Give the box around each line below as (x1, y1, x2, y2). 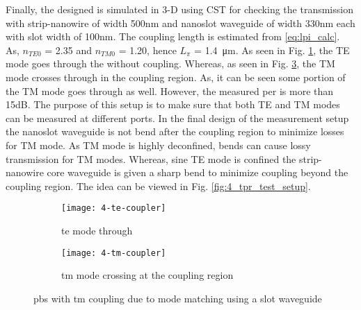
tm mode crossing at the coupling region (61, 268, 234, 282)
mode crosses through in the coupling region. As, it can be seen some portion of (6, 69, 346, 84)
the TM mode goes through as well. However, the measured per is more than (6, 83, 334, 98)
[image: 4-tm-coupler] (61, 248, 166, 258)
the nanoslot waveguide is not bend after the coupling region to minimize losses (6, 124, 344, 139)
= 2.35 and (45, 42, 92, 57)
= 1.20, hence (118, 42, 177, 57)
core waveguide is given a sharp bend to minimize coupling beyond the (47, 165, 348, 180)
